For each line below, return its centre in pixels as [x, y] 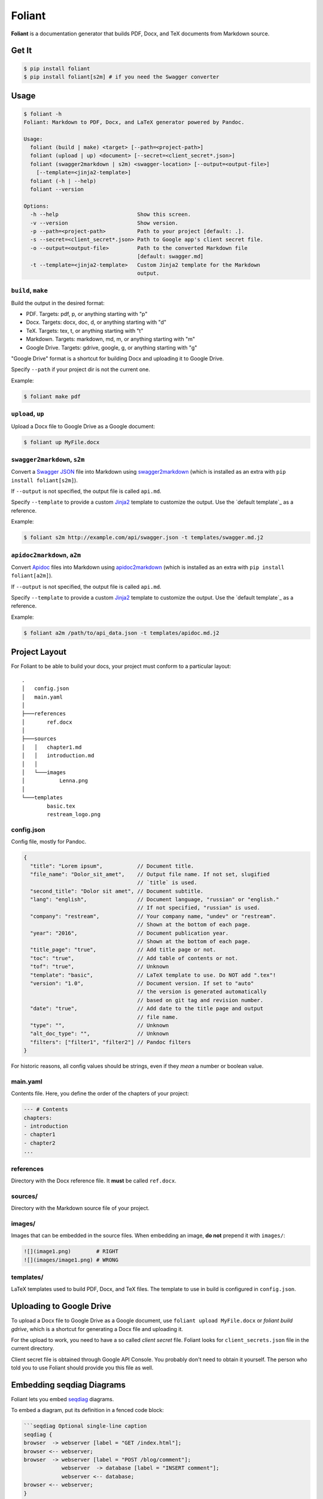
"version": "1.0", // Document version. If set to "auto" [142, 983]
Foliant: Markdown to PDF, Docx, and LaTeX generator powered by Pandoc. [134, 122]
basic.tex [61, 806]
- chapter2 [39, 1143]
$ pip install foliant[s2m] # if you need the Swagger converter [121, 77]
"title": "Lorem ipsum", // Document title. [112, 866]
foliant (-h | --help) [63, 181]
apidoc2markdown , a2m [46, 555]
